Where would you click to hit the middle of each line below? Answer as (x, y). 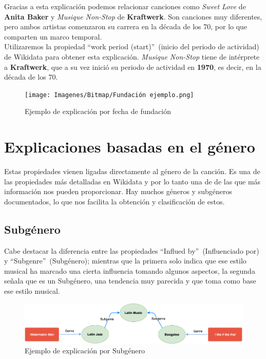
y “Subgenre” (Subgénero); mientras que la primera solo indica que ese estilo (125, 261)
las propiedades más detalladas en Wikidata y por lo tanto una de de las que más (132, 181)
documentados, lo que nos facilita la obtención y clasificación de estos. (115, 201)
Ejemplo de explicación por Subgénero (85, 351)
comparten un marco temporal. (53, 36)
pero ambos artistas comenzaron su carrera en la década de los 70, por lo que (126, 26)
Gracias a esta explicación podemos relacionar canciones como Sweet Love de (125, 6)
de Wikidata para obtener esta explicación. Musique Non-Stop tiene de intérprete (132, 56)
